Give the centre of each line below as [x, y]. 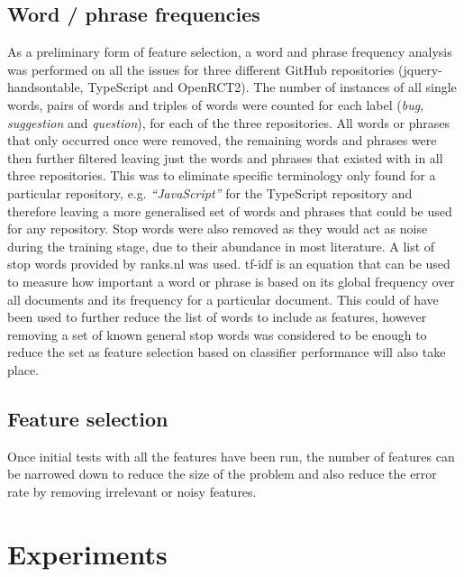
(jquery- [420, 69]
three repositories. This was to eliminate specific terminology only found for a [222, 175]
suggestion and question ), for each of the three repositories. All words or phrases [229, 122]
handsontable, [45, 87]
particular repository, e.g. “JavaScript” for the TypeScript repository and [210, 192]
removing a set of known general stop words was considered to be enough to [217, 334]
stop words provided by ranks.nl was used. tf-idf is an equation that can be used [229, 264]
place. [23, 369]
